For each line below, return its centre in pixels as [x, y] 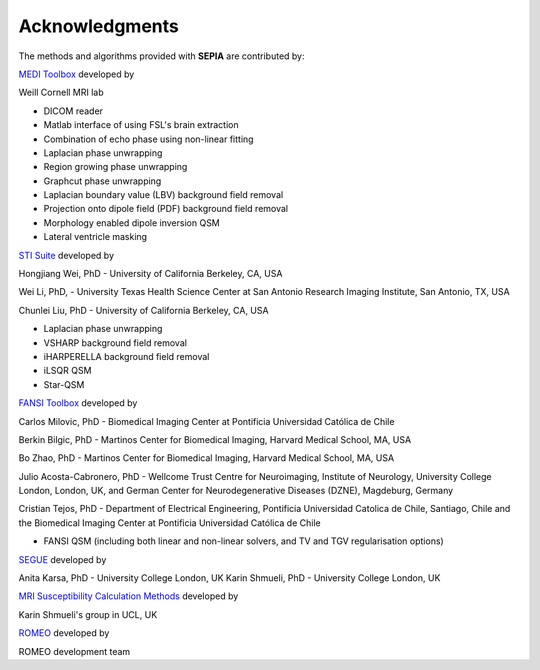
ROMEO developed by [64, 633]
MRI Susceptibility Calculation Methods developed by [128, 596]
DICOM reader [73, 111]
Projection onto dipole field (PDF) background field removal [166, 209]
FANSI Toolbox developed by [78, 403]
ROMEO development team [74, 651]
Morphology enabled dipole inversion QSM [131, 222]
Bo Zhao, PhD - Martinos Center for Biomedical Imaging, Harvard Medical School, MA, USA [206, 458]
